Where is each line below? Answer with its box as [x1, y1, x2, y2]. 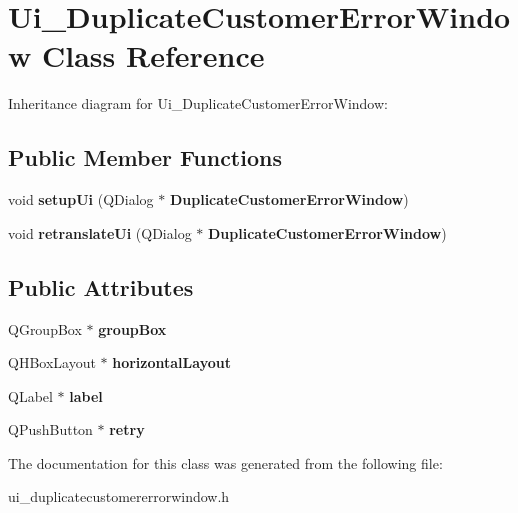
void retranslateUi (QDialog [8, 222, 192, 243]
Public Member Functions [8, 142, 282, 173]
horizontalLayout [112, 352, 231, 373]
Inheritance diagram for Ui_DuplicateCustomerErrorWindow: [8, 93, 388, 114]
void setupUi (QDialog [8, 189, 154, 210]
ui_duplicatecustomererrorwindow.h [8, 486, 230, 507]
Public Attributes [8, 271, 194, 302]
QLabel [8, 385, 53, 406]
